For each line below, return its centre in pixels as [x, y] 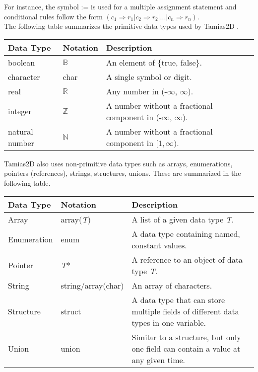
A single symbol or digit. [149, 76]
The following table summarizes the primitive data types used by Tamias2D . [122, 26]
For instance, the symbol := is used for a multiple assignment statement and [120, 6]
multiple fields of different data [185, 311]
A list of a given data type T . [183, 219]
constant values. [159, 245]
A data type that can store [178, 299]
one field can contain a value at [186, 348]
